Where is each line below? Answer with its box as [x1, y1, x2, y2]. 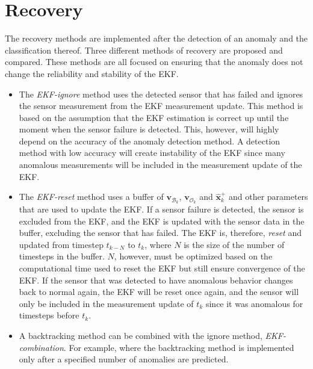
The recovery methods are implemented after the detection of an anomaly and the [5, 32, 308, 45]
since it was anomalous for [205, 297, 303, 309]
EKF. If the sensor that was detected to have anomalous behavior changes [19, 273, 293, 286]
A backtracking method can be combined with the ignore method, [19, 329, 262, 342]
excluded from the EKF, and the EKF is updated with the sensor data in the [19, 214, 305, 227]
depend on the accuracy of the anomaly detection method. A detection [19, 134, 280, 147]
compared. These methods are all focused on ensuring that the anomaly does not [5, 55, 303, 68]
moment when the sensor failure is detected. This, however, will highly [19, 123, 279, 135]
